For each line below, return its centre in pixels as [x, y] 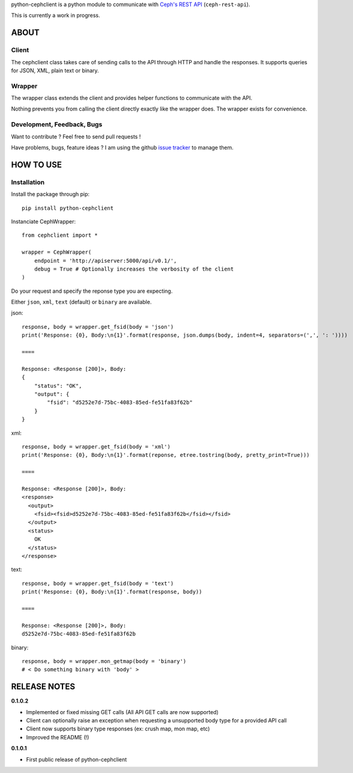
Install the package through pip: [50, 194]
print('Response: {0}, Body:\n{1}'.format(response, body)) [112, 592]
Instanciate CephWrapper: [44, 221]
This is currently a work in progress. [56, 16]
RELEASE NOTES [43, 687]
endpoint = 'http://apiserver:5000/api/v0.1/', [105, 261]
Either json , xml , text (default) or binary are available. [81, 302]
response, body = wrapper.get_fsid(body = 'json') [98, 327]
